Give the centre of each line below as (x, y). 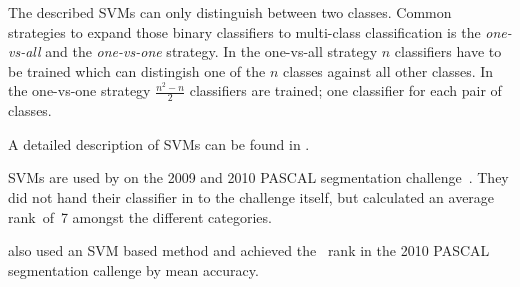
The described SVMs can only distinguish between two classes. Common (230, 12)
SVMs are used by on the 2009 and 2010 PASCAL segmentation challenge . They (258, 177)
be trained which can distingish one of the (137, 70)
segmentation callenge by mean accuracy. (133, 269)
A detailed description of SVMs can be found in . (159, 143)
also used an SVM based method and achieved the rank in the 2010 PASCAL (249, 250)
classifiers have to (448, 51)
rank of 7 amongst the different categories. (140, 216)
